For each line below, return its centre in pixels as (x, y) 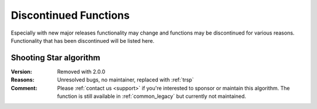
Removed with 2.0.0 (81, 71)
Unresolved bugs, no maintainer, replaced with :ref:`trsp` (125, 80)
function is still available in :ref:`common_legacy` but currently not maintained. (152, 96)
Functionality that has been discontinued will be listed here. (83, 40)
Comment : (24, 88)
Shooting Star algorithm (55, 58)
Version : (21, 71)
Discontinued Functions (70, 15)
